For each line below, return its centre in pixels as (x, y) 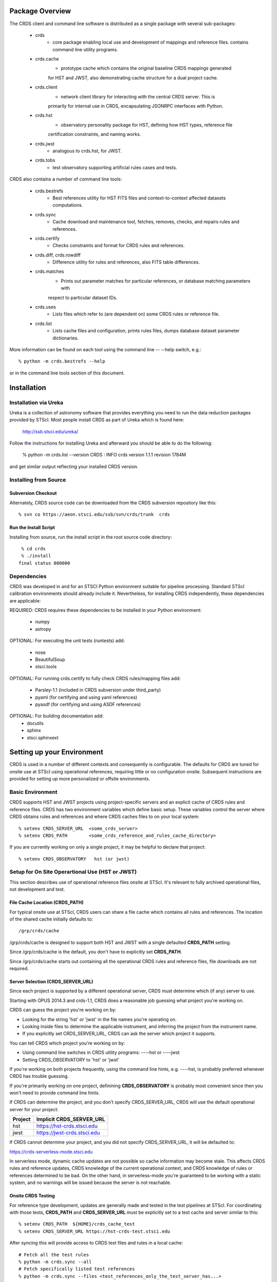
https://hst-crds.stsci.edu (67, 1126)
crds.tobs (45, 160)
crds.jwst (45, 144)
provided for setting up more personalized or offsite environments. (80, 779)
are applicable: (25, 600)
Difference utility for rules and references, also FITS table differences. (126, 262)
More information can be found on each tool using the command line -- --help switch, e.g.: (105, 349)
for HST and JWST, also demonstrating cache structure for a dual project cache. (133, 77)
